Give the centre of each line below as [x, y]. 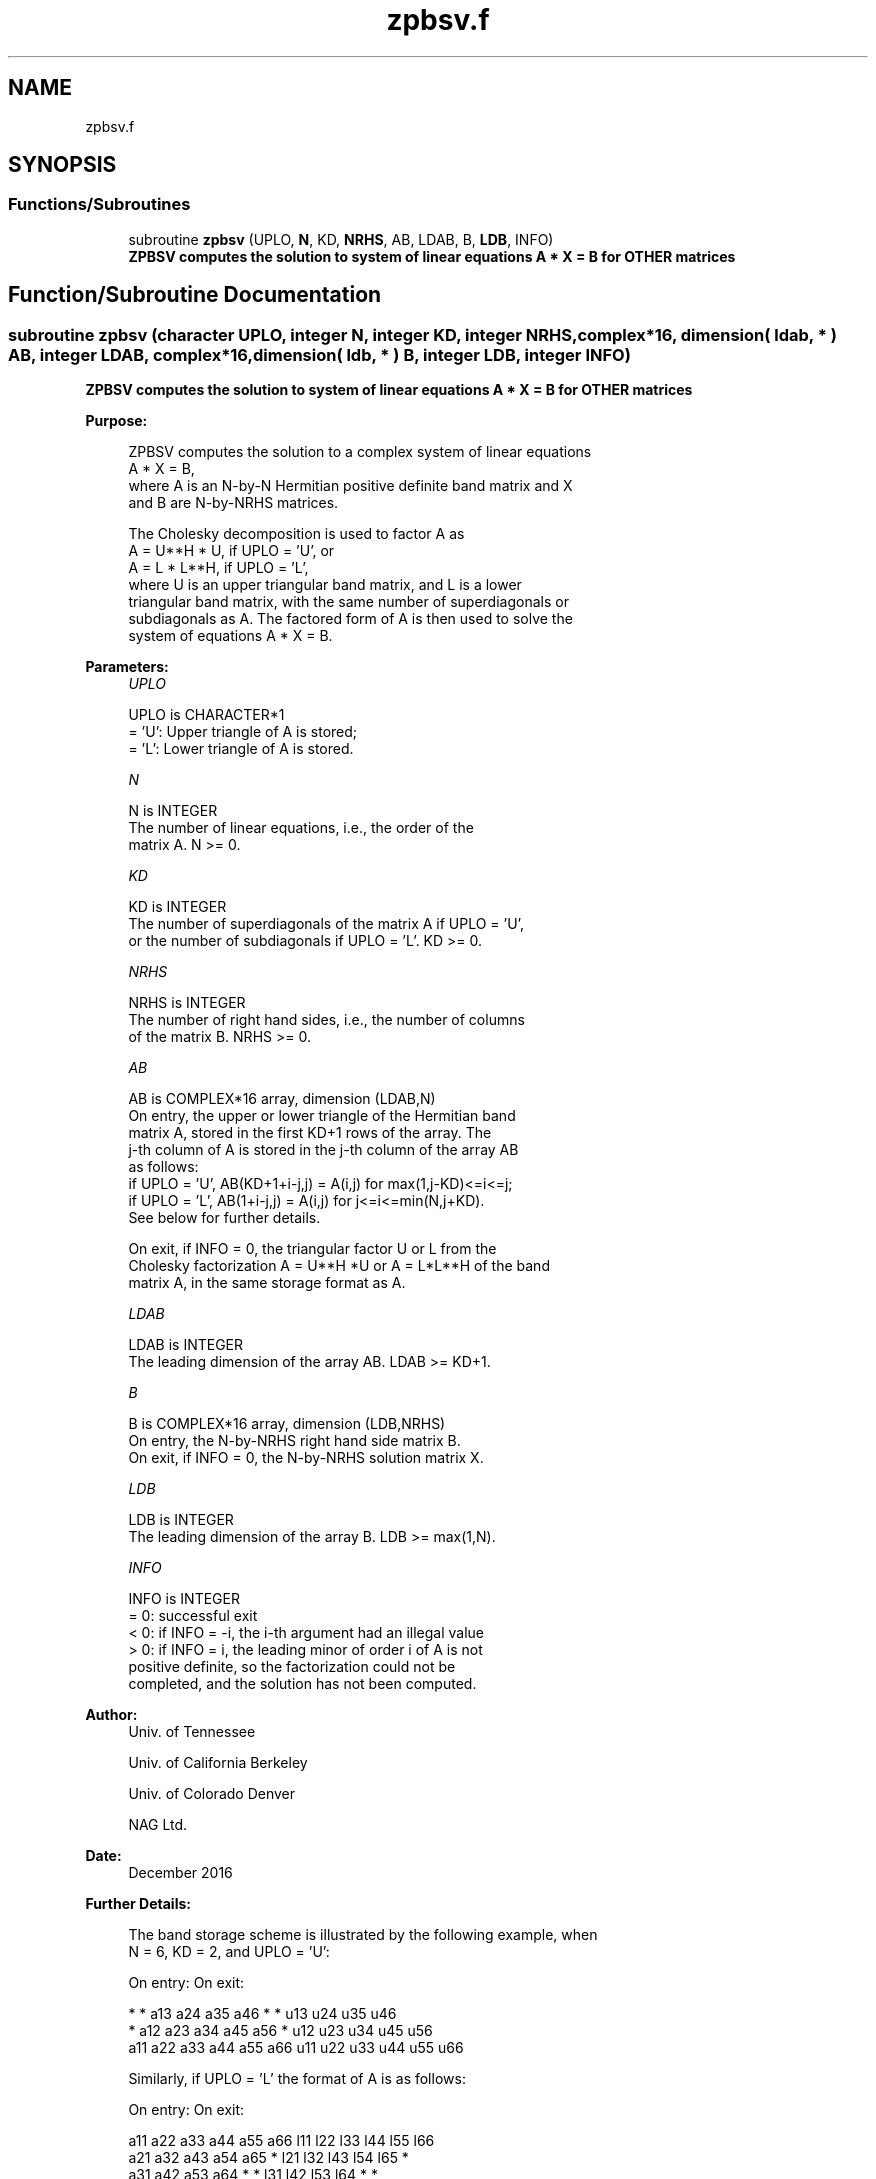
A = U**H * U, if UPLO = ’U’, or [231, 551]
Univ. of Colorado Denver [212, 1794]
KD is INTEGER [177, 907]
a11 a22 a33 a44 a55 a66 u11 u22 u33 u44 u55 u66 [296, 2048]
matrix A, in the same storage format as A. [267, 1283]
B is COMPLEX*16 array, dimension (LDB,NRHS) [287, 1424]
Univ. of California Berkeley [218, 1763]
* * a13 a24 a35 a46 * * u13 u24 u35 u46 [262, 2014]
